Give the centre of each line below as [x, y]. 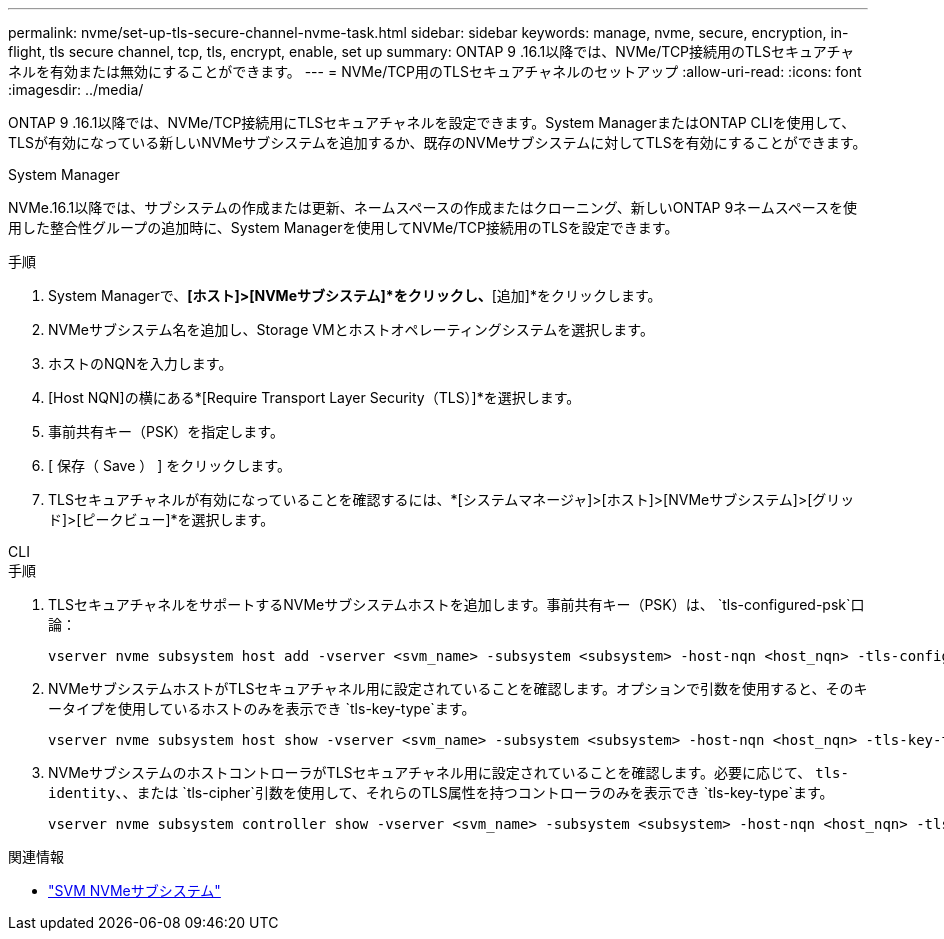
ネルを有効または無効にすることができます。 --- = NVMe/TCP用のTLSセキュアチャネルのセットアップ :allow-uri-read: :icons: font [435, 71]
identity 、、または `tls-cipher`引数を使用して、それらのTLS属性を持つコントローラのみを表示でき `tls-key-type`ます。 [441, 792]
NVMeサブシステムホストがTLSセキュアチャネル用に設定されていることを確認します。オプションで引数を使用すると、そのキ [458, 688]
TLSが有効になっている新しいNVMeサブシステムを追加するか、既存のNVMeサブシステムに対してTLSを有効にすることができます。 [437, 142]
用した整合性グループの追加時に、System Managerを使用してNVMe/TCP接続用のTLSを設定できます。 [343, 227]
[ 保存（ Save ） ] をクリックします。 [169, 465]
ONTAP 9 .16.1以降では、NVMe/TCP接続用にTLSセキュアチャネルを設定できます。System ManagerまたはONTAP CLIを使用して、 [432, 122]
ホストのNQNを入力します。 [140, 363]
